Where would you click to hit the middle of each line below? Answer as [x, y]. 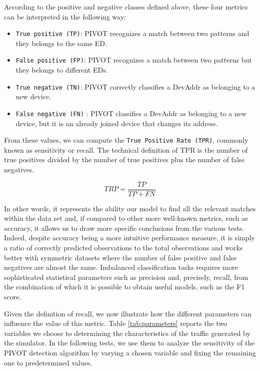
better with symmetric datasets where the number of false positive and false [120, 257]
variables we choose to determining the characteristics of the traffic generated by [127, 333]
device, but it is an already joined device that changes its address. [117, 123]
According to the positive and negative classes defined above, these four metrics [126, 7]
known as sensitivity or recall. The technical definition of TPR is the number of [126, 149]
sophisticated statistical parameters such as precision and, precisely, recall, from [126, 277]
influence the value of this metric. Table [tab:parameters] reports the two [116, 323]
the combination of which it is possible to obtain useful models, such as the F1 [124, 287]
